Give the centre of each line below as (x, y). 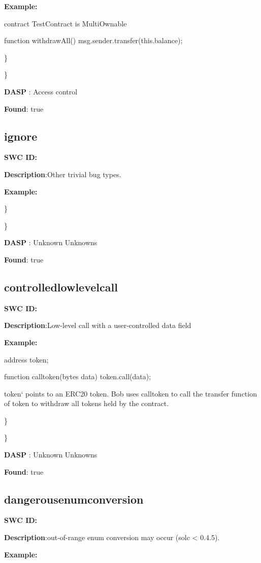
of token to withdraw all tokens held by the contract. (87, 403)
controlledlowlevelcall (61, 287)
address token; (26, 359)
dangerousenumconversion (74, 499)
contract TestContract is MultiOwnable (66, 23)
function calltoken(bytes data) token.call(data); (78, 376)
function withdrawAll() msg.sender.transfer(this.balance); (93, 40)
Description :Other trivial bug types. (63, 174)
